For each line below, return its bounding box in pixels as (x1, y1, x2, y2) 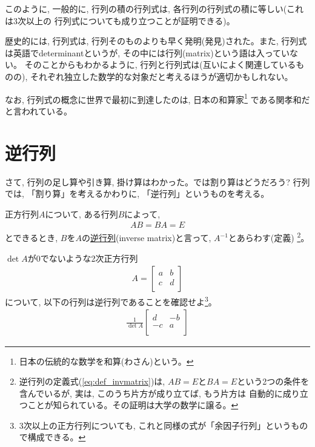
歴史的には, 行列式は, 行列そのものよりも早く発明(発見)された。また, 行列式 (5, 35, 307, 47)
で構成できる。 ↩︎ (19, 431, 86, 443)
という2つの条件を (237, 375, 310, 388)
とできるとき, (5, 231, 58, 243)
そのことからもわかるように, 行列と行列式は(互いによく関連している (24, 58, 296, 71)
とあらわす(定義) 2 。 (228, 230, 310, 243)
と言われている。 (5, 104, 72, 117)
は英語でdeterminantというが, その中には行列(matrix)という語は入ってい (5, 46, 290, 59)
